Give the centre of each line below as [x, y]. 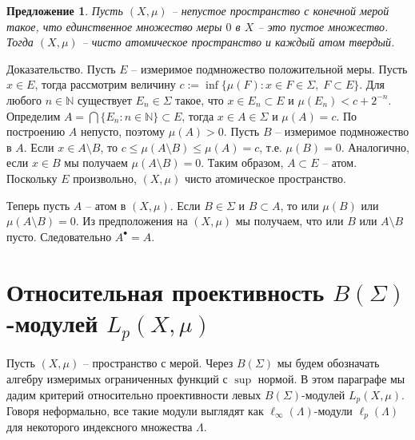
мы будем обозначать [328, 363]
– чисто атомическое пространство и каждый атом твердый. [238, 42]
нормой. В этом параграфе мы [331, 378]
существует [104, 99]
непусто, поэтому [123, 131]
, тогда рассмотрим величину [105, 84]
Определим [34, 115]
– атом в [106, 205]
